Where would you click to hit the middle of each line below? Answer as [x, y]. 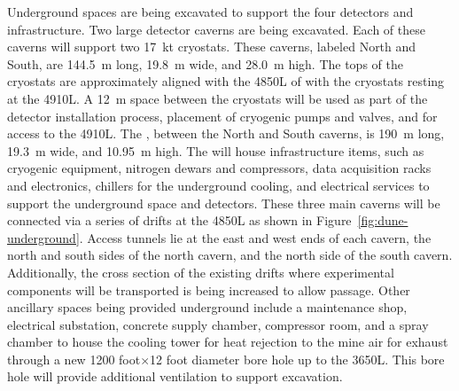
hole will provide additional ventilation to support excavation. [175, 376]
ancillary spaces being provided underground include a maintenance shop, [207, 307]
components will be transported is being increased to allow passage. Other [209, 289]
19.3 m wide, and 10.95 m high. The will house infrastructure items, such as [216, 150]
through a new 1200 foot [74, 359]
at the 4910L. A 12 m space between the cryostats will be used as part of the [218, 98]
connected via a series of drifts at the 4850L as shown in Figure [179, 220]
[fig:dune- [383, 220]
